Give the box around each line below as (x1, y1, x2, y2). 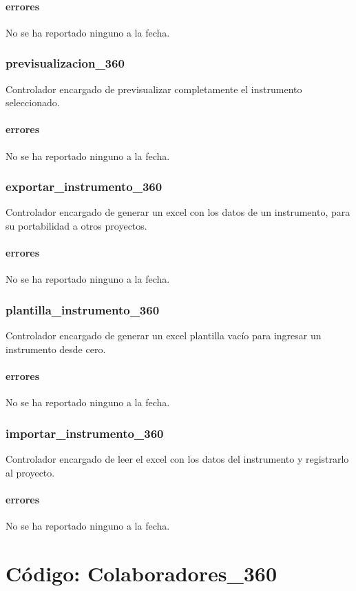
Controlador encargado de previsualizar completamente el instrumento (6, 81, 302, 96)
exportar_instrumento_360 (6, 178, 163, 195)
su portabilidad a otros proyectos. (6, 219, 147, 232)
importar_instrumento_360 (6, 424, 164, 441)
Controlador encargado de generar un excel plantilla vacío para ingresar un (6, 328, 322, 343)
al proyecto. (6, 465, 55, 479)
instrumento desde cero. (6, 341, 106, 356)
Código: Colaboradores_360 (6, 559, 278, 587)
